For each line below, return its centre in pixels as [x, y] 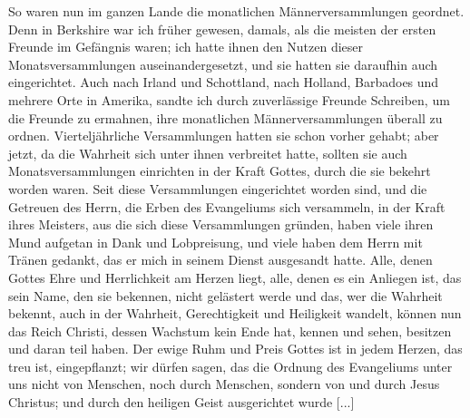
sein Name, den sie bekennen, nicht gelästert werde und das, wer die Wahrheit [225, 295]
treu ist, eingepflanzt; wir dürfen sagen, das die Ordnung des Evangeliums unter [230, 366]
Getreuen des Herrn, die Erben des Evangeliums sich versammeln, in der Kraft [227, 206]
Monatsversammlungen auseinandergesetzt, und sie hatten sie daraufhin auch [223, 64]
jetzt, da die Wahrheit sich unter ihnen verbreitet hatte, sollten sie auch [208, 153]
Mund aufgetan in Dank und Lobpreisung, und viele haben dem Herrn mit [215, 242]
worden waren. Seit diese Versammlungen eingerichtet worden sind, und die [218, 188]
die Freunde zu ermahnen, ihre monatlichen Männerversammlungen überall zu [225, 117]
